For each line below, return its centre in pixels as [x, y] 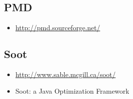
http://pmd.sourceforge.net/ [58, 28]
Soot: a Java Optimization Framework [72, 90]
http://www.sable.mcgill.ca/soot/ [66, 74]
